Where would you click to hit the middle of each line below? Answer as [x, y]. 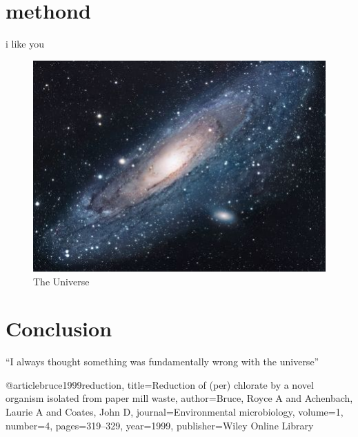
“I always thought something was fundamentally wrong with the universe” [162, 362]
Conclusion [59, 328]
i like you [25, 44]
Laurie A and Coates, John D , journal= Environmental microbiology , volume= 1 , [175, 412]
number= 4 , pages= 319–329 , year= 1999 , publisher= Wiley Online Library [160, 425]
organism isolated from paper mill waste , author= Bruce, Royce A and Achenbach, [179, 398]
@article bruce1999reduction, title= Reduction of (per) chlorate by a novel [160, 384]
